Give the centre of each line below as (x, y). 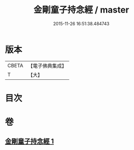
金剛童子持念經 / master (81, 10)
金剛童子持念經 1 (30, 142)
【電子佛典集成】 (47, 66)
